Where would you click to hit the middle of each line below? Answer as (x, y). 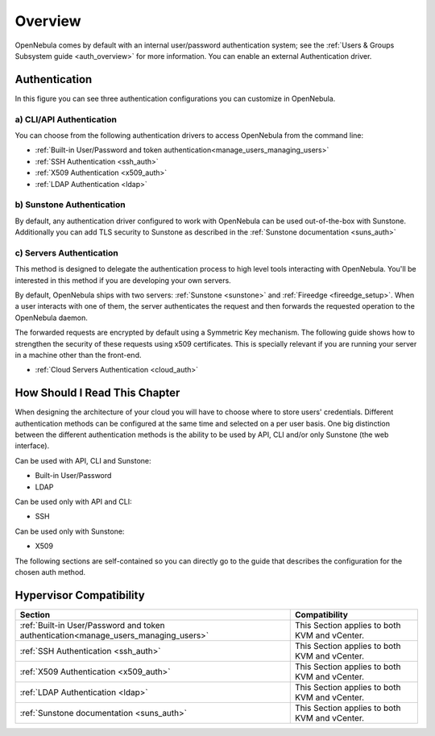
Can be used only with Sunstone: (70, 531)
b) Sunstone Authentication (70, 205)
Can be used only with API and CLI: (73, 501)
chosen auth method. (50, 572)
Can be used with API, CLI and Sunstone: (83, 460)
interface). (32, 446)
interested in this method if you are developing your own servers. (123, 280)
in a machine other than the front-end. (78, 355)
